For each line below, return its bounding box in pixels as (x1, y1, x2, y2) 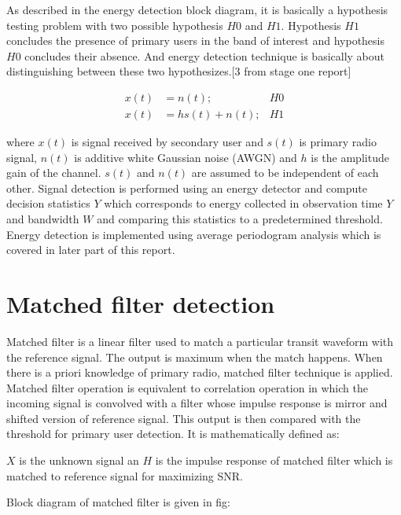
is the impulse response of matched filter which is (155, 452, 393, 469)
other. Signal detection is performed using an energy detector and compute (6, 179, 367, 196)
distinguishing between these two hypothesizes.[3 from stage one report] (6, 63, 351, 79)
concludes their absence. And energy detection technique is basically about (24, 47, 385, 64)
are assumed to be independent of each (191, 164, 379, 181)
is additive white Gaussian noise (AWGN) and (74, 149, 297, 165)
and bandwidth (6, 211, 79, 226)
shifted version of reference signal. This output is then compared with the (6, 410, 361, 426)
